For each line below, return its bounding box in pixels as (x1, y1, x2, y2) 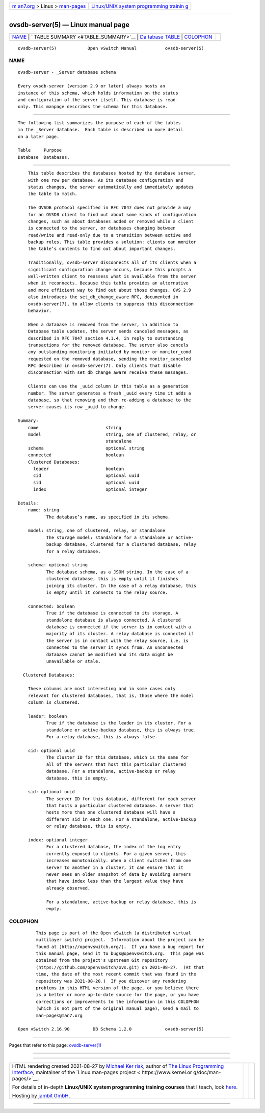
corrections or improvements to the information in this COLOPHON (36, 999, 199, 1004)
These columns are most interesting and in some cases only (27, 686, 176, 692)
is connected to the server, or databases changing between (27, 225, 176, 231)
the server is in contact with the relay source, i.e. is (46, 638, 189, 643)
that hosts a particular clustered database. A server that (46, 803, 194, 808)
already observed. (46, 885, 91, 891)
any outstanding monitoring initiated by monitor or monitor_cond (27, 349, 191, 355)
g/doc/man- (193, 1069, 221, 1076)
